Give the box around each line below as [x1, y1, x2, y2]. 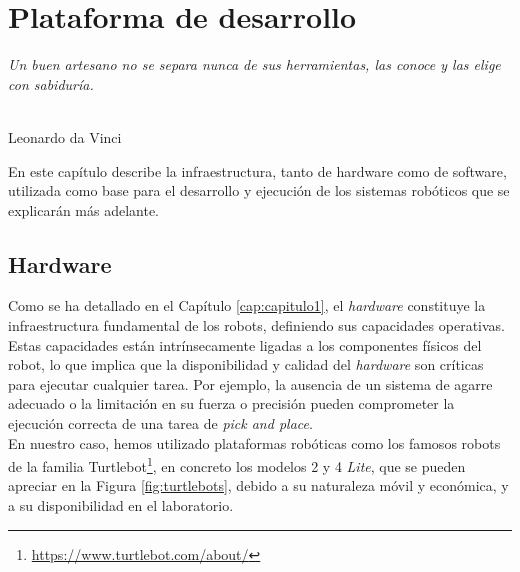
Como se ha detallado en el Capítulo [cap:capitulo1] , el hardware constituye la [8, 295, 486, 316]
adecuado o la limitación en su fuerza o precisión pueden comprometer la [8, 393, 455, 414]
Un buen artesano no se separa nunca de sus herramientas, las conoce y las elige [8, 54, 501, 75]
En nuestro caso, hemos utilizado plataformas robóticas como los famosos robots [8, 432, 501, 453]
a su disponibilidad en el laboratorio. [8, 495, 234, 516]
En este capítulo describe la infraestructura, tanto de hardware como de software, [8, 160, 507, 181]
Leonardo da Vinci [8, 126, 122, 147]
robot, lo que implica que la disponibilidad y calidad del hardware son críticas [8, 354, 484, 375]
